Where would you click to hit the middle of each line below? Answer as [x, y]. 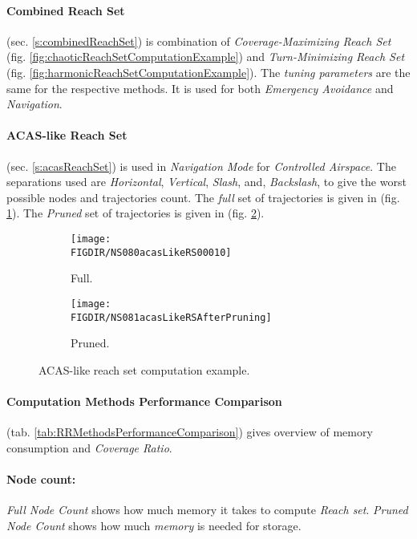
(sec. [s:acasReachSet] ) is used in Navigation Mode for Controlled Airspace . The [201, 166]
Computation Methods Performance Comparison [144, 401]
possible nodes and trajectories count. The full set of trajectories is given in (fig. [203, 197]
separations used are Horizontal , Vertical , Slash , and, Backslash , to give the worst [206, 182]
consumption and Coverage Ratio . [89, 447]
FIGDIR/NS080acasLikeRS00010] [151, 252]
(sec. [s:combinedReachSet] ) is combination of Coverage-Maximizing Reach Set [199, 41]
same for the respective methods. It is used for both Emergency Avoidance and [200, 88]
